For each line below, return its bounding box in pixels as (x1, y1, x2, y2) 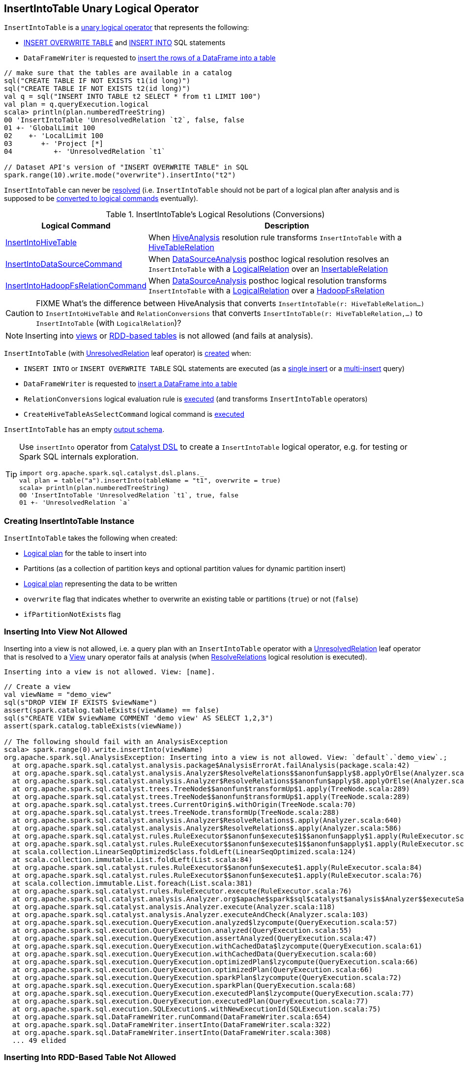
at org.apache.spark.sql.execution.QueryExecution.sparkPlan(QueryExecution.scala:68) (12, 981, 356, 989)
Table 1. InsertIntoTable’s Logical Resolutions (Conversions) (106, 209, 325, 220)
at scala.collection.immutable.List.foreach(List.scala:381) (12, 879, 253, 887)
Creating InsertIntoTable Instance (4, 516, 135, 526)
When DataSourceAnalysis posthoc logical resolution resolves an (148, 254, 389, 264)
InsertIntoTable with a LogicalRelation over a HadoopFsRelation (148, 286, 385, 296)
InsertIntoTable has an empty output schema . (4, 425, 165, 434)
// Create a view (4, 682, 70, 691)
